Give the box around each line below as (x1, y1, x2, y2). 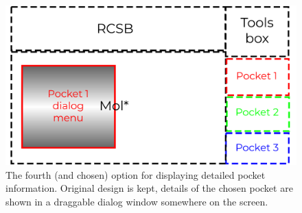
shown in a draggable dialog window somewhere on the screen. (5, 194, 268, 208)
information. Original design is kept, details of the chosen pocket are (5, 181, 293, 195)
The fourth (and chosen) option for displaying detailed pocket (5, 167, 266, 181)
